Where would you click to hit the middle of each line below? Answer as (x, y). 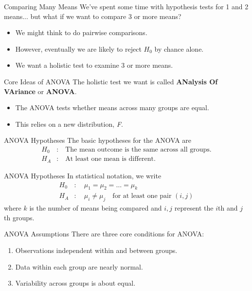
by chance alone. (179, 48)
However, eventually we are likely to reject (78, 48)
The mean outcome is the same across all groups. (138, 149)
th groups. (19, 217)
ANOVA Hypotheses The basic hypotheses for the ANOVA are (98, 140)
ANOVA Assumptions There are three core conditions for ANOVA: (104, 234)
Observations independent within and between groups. (96, 250)
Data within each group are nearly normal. (79, 266)
